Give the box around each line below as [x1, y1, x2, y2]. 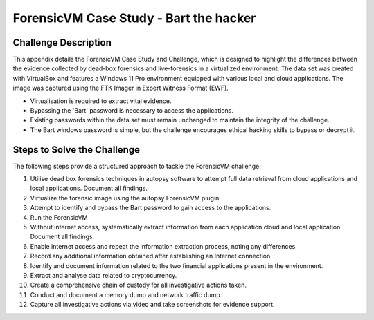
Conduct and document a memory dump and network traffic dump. [30, 290, 222, 299]
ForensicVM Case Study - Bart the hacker [12, 10, 256, 26]
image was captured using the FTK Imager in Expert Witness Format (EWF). [12, 84, 229, 93]
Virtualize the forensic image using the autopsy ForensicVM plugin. [30, 194, 222, 202]
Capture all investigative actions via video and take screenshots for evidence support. [30, 301, 275, 309]
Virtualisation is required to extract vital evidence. [30, 97, 172, 105]
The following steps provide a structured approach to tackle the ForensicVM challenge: [12, 162, 261, 170]
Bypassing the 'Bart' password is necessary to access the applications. [30, 106, 233, 115]
